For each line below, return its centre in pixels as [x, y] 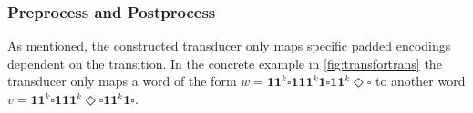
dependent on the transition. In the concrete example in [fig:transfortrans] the [225, 63]
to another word [420, 81]
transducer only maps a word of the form [122, 81]
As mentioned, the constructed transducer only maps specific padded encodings [229, 46]
